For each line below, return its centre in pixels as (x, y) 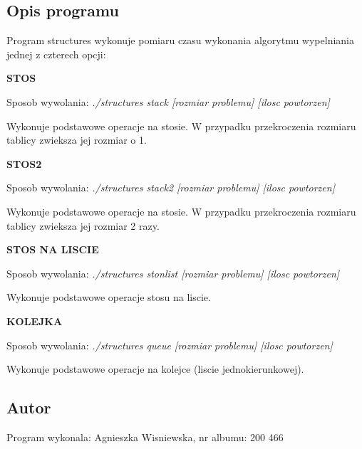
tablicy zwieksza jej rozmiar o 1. (77, 140)
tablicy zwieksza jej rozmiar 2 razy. (83, 225)
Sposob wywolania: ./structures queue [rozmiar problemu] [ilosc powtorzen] (170, 345)
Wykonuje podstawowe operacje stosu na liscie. (109, 297)
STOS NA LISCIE (53, 249)
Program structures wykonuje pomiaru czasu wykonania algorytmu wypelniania (180, 40)
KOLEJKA (35, 321)
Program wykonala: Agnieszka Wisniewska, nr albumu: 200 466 (145, 437)
